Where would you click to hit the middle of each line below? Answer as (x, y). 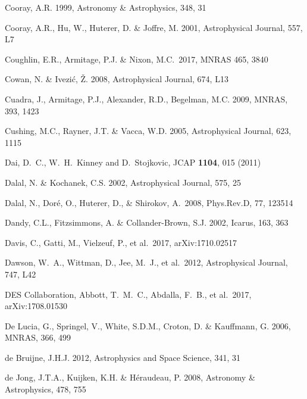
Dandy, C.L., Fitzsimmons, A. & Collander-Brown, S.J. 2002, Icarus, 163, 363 (147, 222)
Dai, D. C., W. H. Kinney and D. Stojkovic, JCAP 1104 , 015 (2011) (133, 162)
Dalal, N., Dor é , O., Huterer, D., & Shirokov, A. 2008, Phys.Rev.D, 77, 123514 (149, 202)
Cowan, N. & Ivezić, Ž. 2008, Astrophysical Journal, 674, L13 (117, 79)
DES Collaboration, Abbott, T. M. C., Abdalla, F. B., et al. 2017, (128, 294)
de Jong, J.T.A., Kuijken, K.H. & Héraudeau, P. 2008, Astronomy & (130, 377)
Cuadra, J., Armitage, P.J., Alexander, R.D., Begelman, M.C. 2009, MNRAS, (146, 99)
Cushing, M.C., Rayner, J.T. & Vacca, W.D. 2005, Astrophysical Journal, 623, (148, 131)
